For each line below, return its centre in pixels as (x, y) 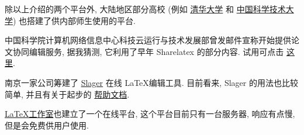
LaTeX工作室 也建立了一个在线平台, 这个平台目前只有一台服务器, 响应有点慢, (150, 114)
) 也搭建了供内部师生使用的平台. (74, 20)
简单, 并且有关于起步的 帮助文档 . (67, 94)
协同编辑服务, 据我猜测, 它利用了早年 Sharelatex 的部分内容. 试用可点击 (148, 51)
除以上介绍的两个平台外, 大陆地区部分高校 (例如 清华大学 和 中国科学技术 (145, 9)
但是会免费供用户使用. (47, 125)
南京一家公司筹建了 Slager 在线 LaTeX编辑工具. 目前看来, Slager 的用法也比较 (151, 82)
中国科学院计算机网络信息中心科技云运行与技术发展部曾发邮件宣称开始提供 (148, 40)
